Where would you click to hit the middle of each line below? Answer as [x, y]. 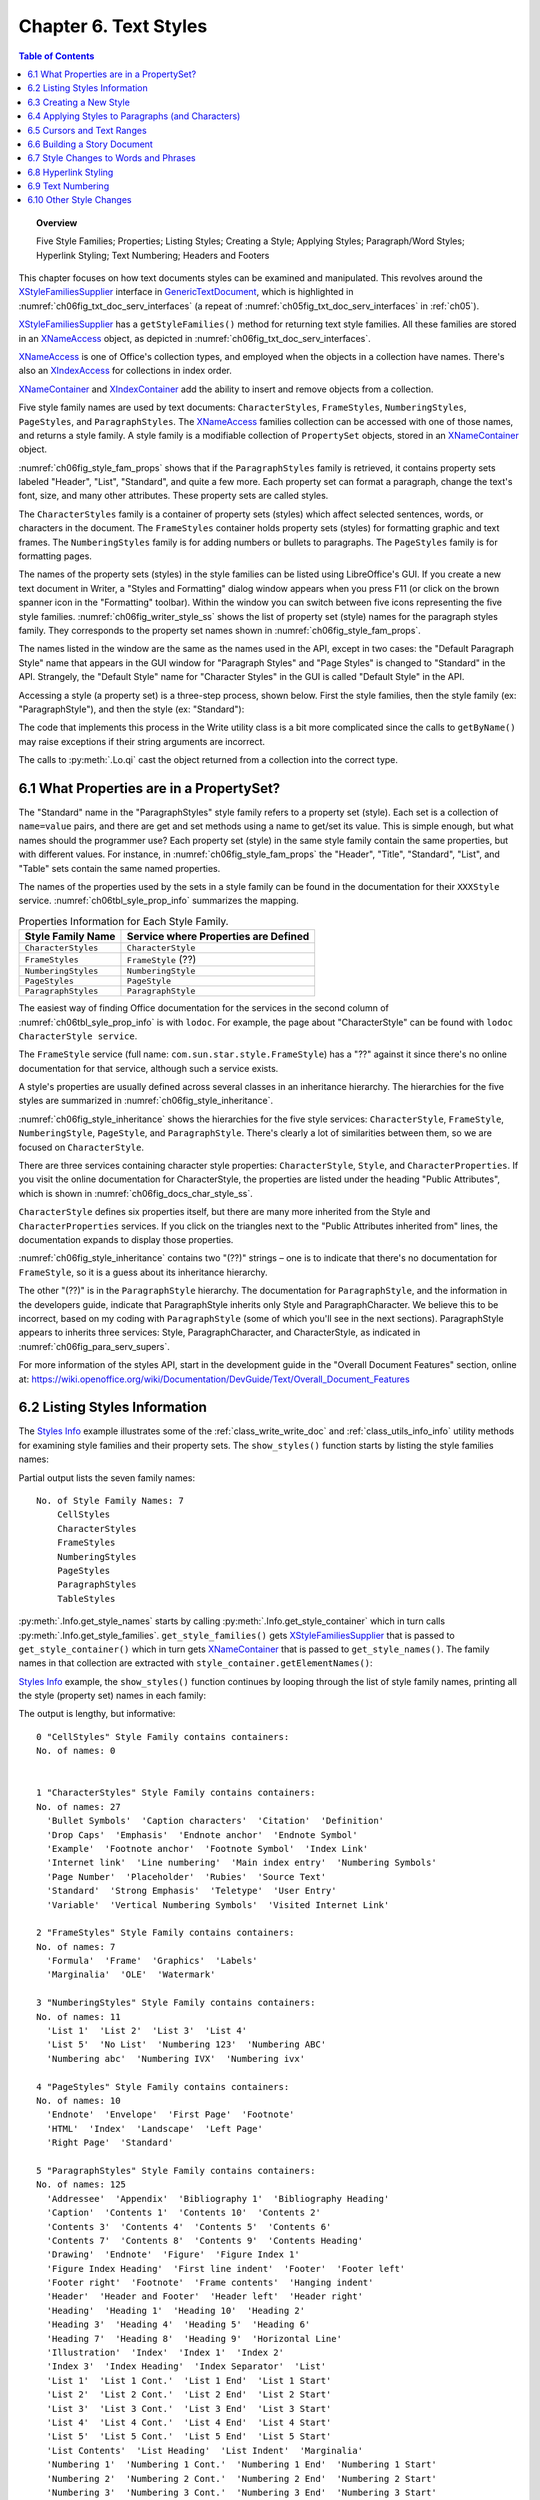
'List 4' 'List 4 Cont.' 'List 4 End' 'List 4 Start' [189, 2422]
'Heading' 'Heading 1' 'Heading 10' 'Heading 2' [175, 2310]
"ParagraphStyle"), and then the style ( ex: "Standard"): [131, 709]
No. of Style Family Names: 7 [110, 1500]
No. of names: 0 [76, 1751]
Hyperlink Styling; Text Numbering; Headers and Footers [153, 255]
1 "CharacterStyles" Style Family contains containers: [176, 1793]
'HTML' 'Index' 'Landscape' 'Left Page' [155, 2128]
